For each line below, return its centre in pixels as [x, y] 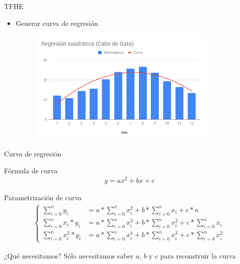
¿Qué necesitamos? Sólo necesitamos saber [69, 255]
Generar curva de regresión [57, 23]
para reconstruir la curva [198, 255]
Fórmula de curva [31, 170]
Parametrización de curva [43, 198]
